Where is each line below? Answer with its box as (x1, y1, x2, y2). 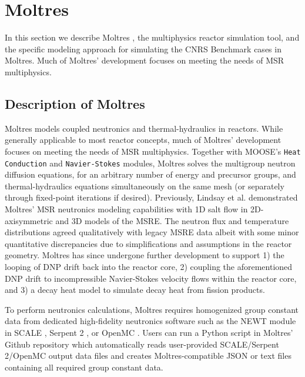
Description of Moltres (5, 94, 145, 112)
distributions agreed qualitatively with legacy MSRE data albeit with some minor (5, 226, 299, 238)
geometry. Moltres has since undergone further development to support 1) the (5, 249, 284, 261)
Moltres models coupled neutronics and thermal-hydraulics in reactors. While (5, 122, 283, 134)
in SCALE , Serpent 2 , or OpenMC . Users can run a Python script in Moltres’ (5, 326, 293, 338)
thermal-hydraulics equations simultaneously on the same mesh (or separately (5, 179, 284, 192)
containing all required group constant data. (5, 361, 163, 373)
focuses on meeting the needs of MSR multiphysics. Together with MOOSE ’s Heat (5, 145, 301, 157)
